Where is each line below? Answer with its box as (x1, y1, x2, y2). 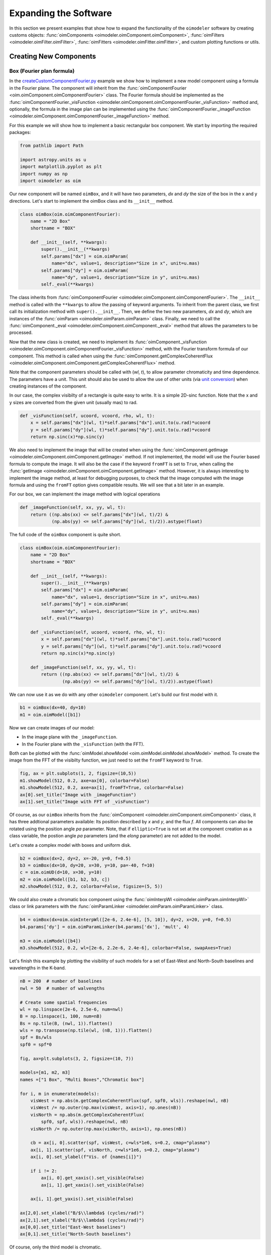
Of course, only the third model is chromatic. (9, 1244, 102, 1250)
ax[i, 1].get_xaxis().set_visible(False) (41, 1182, 145, 1188)
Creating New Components (9, 52, 96, 61)
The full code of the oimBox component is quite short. (9, 532, 121, 538)
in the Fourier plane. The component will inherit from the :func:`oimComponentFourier (9, 85, 187, 91)
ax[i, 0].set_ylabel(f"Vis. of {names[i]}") (30, 1154, 142, 1160)
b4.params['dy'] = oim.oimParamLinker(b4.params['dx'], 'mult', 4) (20, 924, 190, 930)
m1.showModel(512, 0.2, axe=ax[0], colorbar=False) (20, 778, 150, 783)
